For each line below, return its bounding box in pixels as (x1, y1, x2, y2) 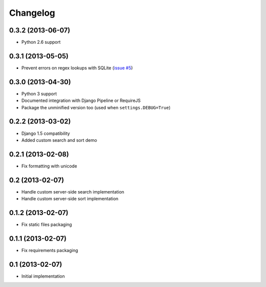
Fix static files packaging (21, 222, 72, 227)
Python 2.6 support (21, 39, 61, 45)
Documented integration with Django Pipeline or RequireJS (21, 97, 141, 103)
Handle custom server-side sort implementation (21, 196, 119, 202)
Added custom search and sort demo (21, 137, 97, 143)
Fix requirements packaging (21, 247, 78, 253)
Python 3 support (21, 91, 57, 96)
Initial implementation (21, 273, 65, 279)
